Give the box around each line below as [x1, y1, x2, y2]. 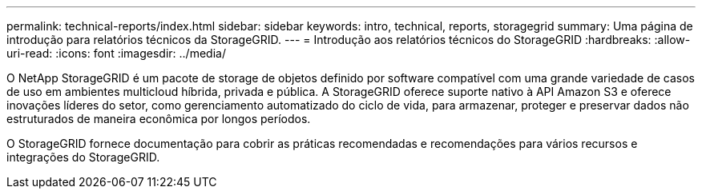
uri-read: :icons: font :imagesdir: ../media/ [6, 46, 226, 60]
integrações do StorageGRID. [6, 150, 160, 164]
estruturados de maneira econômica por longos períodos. [6, 112, 311, 125]
